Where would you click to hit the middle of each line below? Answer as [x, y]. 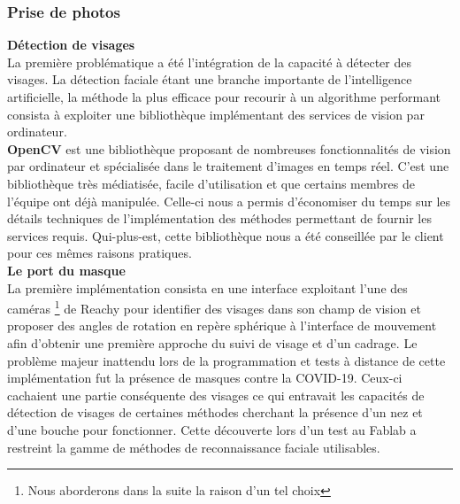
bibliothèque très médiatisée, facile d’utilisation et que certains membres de [211, 183]
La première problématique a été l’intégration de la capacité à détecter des [209, 62]
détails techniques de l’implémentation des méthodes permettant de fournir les [219, 218]
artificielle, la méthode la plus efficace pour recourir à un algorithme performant [224, 97]
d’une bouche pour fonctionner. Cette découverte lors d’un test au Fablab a [212, 429]
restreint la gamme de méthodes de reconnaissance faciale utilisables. [194, 447]
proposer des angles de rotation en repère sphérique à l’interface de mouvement [222, 326]
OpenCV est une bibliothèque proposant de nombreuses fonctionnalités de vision [229, 148]
